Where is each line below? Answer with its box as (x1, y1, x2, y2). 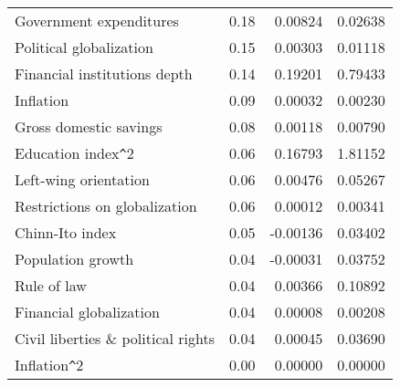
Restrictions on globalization (15, 195, 197, 216)
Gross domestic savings (15, 116, 163, 137)
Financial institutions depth (15, 63, 193, 84)
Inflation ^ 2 (15, 354, 84, 375)
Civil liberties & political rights (15, 328, 215, 349)
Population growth (15, 248, 134, 269)
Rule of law (15, 275, 87, 296)
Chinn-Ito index (15, 222, 117, 243)
